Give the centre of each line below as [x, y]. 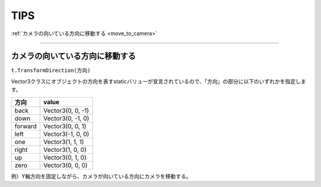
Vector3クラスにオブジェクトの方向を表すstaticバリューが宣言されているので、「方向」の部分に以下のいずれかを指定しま [158, 81]
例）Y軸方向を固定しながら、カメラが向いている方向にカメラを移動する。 [101, 176]
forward [26, 126]
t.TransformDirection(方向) [51, 71]
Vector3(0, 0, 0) [66, 165]
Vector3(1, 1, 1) [64, 142]
